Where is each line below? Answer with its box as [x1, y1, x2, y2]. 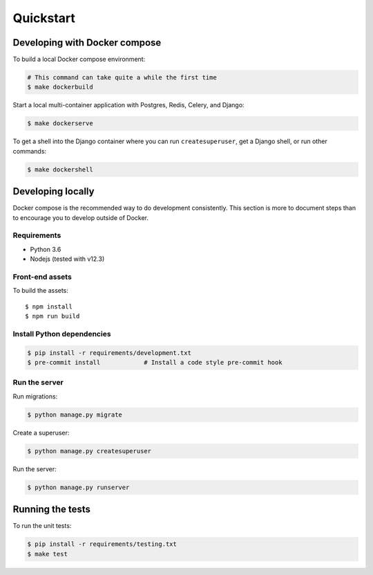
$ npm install [25, 302, 73, 311]
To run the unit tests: [12, 522, 72, 530]
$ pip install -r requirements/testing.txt [27, 540, 178, 548]
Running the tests [12, 504, 91, 515]
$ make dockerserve [27, 120, 93, 127]
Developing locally [12, 185, 95, 197]
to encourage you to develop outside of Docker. [12, 213, 149, 221]
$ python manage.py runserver [27, 483, 130, 491]
